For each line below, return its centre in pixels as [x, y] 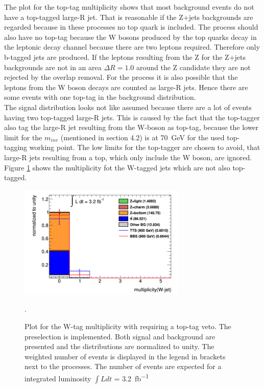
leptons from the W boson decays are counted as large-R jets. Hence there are [126, 87]
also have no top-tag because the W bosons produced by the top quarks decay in [130, 37]
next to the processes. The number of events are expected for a [123, 366]
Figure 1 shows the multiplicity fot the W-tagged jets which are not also [117, 167]
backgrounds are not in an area [53, 67]
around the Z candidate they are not [193, 67]
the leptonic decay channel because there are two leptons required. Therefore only [132, 47]
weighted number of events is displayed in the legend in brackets [125, 356]
